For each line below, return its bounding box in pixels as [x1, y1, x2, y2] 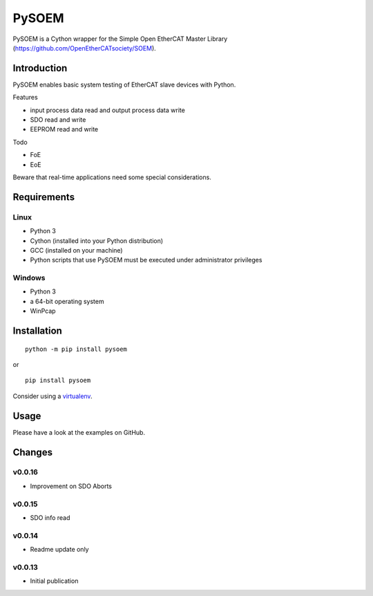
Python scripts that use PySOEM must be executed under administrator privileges [30, 256, 262, 264]
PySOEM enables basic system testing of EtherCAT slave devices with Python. [12, 80, 236, 89]
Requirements [12, 191, 75, 203]
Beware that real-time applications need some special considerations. [12, 173, 212, 181]
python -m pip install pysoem [25, 345, 128, 353]
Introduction [12, 62, 68, 74]
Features [12, 93, 38, 102]
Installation [12, 325, 62, 337]
